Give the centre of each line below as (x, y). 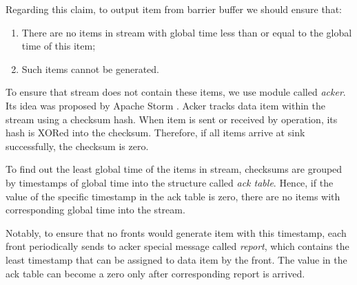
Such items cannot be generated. (91, 68)
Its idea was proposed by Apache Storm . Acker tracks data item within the (165, 105)
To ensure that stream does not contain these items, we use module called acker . (176, 92)
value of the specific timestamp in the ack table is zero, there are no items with (173, 196)
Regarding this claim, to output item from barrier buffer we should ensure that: (174, 9)
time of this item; (59, 46)
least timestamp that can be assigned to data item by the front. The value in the (176, 259)
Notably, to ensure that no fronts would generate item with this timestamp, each (176, 232)
